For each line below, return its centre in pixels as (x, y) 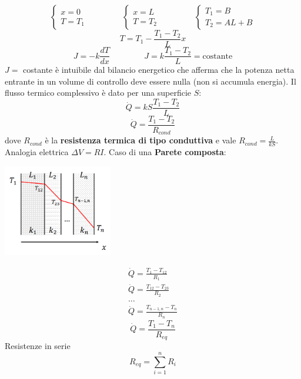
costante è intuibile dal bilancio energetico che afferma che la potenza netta (159, 70)
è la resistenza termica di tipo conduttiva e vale (141, 140)
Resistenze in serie (38, 346)
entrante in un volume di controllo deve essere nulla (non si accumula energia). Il (150, 81)
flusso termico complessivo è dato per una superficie (98, 93)
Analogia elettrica (37, 152)
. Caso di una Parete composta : (165, 152)
